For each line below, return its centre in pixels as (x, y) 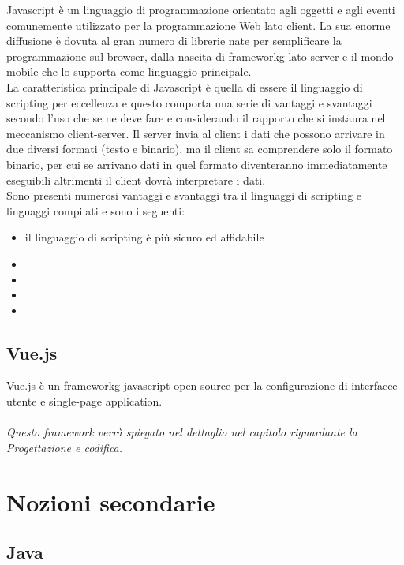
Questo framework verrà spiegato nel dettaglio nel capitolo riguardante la (182, 432)
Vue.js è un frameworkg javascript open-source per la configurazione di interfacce (202, 385)
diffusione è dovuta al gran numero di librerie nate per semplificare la (174, 41)
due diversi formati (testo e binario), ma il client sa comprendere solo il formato (200, 149)
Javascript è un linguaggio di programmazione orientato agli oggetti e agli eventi (201, 9)
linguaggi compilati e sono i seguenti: (96, 210)
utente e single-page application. (84, 401)
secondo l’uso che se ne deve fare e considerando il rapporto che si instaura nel (196, 118)
